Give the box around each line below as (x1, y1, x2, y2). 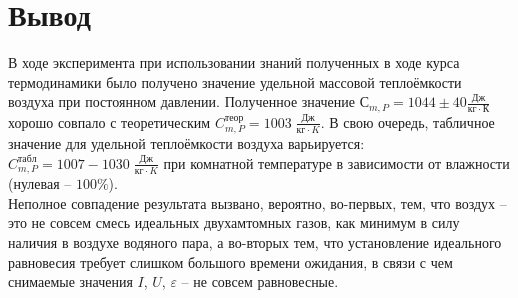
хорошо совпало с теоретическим (8, 111, 211, 132)
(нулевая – (8, 173, 72, 194)
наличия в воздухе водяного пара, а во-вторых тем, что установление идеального (8, 232, 502, 253)
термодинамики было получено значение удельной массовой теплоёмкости (8, 71, 462, 92)
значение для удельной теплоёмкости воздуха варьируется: (8, 133, 365, 154)
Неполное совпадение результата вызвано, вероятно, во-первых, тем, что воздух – (8, 192, 507, 213)
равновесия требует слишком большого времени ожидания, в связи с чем (8, 251, 453, 272)
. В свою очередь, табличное (320, 111, 495, 132)
